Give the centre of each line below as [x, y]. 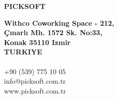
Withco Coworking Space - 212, [59, 23]
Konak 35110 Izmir [37, 42]
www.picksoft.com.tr [35, 90]
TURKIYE [23, 52]
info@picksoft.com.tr [35, 81]
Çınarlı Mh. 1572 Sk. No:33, [53, 32]
